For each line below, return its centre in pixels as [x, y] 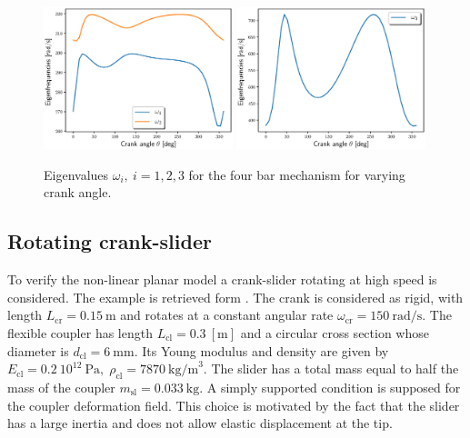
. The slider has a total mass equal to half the [331, 368]
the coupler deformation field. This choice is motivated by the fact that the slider [234, 405]
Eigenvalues [76, 174]
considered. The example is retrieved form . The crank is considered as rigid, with [235, 297]
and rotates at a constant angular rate [227, 315]
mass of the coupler [61, 387]
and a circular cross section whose [335, 332]
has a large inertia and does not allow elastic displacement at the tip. [200, 423]
